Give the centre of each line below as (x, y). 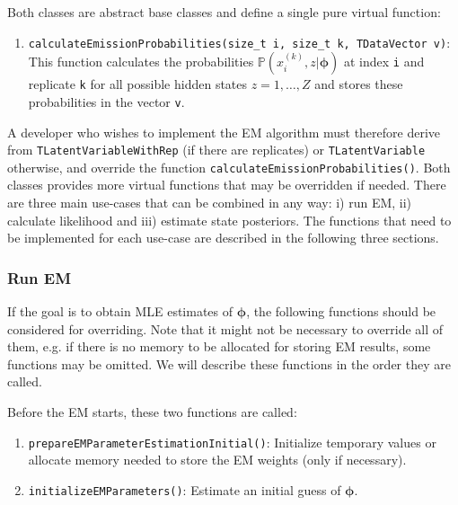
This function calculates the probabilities (141, 62)
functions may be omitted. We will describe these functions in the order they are (229, 363)
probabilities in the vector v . (106, 101)
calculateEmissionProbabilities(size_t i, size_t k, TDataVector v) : (239, 42)
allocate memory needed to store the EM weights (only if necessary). (217, 460)
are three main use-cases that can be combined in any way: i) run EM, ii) (210, 203)
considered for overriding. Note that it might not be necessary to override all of (225, 328)
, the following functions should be (341, 311)
